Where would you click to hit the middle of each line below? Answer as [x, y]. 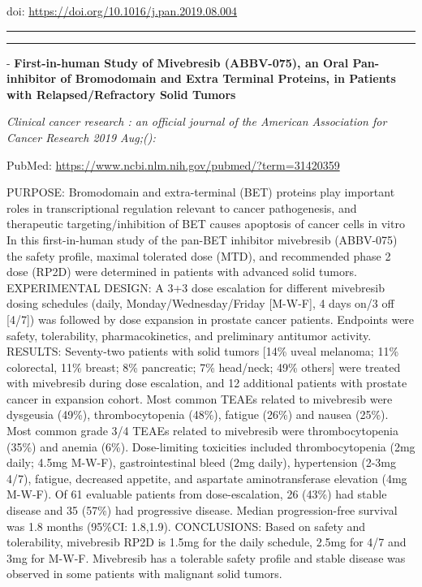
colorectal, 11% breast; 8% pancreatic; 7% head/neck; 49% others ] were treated [204, 367]
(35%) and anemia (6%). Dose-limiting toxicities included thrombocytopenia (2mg [211, 446]
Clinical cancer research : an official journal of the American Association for [197, 121]
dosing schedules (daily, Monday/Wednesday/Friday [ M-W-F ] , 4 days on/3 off [200, 303]
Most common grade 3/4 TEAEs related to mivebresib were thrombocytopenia [203, 431]
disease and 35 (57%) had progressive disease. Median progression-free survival [202, 510]
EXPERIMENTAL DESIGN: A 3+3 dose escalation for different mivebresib [196, 287]
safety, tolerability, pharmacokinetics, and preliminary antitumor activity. [189, 335]
